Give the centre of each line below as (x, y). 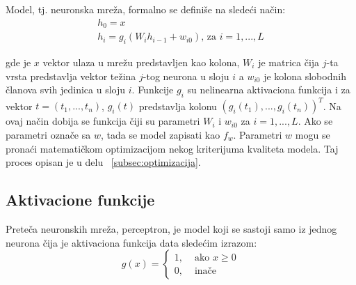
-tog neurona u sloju (186, 76)
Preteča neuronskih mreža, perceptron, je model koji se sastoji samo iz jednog (171, 228)
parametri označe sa (48, 134)
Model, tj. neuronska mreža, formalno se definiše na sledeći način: (146, 9)
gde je (18, 62)
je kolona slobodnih (305, 76)
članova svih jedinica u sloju (66, 90)
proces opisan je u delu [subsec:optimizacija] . (103, 162)
